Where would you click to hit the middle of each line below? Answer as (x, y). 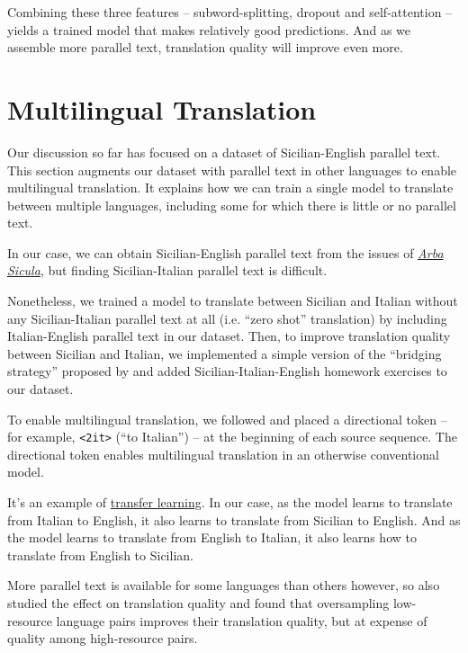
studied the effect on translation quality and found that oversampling (198, 603)
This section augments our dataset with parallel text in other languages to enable (232, 170)
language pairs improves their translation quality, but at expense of (242, 620)
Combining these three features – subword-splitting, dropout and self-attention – (230, 12)
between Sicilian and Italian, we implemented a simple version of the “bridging (225, 353)
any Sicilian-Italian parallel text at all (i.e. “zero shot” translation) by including (227, 318)
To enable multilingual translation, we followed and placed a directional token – (227, 419)
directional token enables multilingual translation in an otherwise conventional (223, 454)
